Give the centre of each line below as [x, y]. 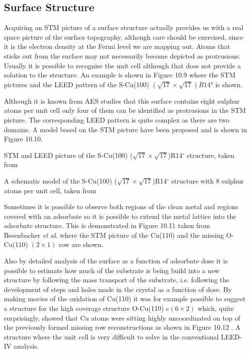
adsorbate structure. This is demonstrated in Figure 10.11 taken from [107, 225]
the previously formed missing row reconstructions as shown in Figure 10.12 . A [122, 327]
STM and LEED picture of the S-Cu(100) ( [68, 155]
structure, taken [211, 155]
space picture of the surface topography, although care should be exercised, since [124, 37]
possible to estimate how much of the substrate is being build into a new [112, 270]
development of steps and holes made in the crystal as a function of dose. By [118, 289]
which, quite [216, 308]
